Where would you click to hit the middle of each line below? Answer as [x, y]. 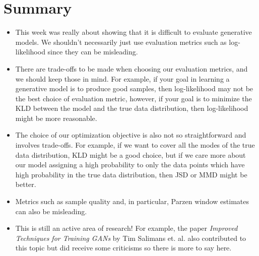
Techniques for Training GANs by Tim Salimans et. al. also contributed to [131, 238]
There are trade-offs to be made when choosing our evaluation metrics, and [132, 68]
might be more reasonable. [56, 118]
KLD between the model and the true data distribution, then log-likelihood [132, 108]
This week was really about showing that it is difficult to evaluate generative [134, 32]
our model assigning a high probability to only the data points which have [130, 165]
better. [26, 184]
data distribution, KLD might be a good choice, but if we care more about [131, 154]
